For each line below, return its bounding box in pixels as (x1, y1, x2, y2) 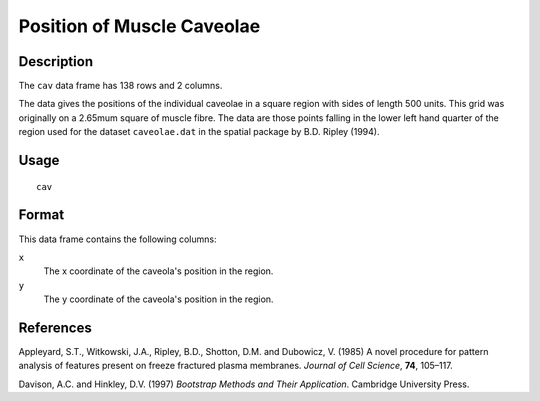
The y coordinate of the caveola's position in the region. (43, 293, 274, 305)
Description (18, 53, 94, 70)
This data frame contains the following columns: (18, 233, 217, 245)
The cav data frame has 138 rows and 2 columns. (18, 80, 223, 92)
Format (18, 206, 65, 224)
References (18, 319, 92, 336)
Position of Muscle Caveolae (18, 15, 261, 37)
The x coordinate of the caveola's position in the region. (43, 265, 274, 277)
